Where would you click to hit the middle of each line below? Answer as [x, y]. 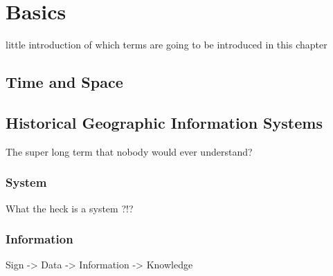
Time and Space [64, 82]
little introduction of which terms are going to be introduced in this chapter [166, 45]
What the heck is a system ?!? [70, 208]
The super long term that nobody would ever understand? [129, 151]
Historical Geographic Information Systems [164, 122]
